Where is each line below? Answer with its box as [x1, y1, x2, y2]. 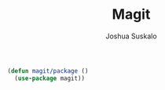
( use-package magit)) [14, 74, 86, 82]
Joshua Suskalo [104, 31, 158, 41]
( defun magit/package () [7, 67, 89, 75]
